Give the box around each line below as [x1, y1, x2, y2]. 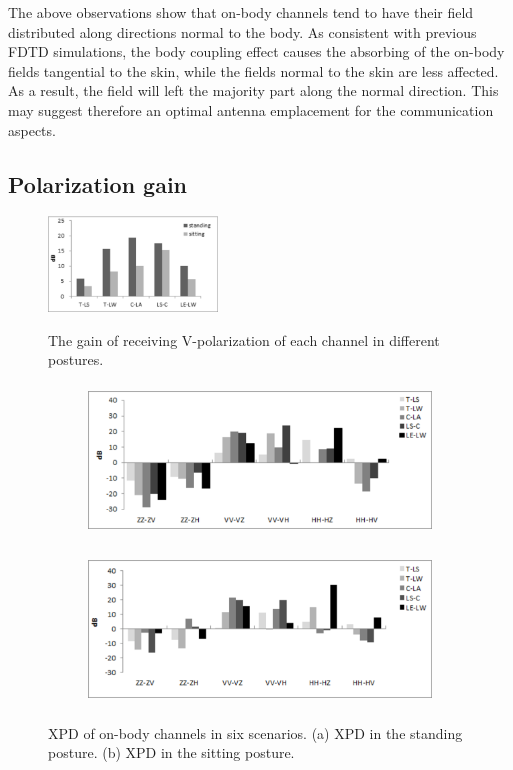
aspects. [8, 119, 56, 140]
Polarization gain [8, 168, 188, 199]
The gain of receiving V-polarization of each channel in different [48, 329, 440, 350]
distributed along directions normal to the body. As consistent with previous [8, 21, 477, 42]
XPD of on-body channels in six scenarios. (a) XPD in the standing [48, 722, 463, 743]
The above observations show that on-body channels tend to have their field [8, 2, 474, 22]
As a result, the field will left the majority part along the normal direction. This [8, 80, 499, 101]
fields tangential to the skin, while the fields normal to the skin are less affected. [8, 60, 499, 81]
